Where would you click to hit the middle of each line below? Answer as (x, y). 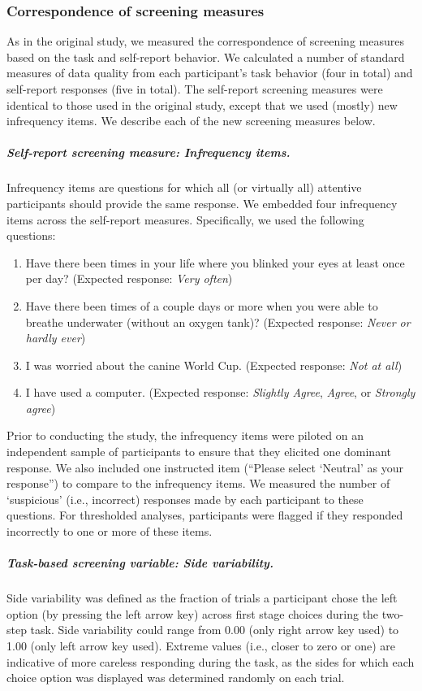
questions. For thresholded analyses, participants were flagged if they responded (205, 515)
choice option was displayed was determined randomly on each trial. (176, 678)
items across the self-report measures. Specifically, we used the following (185, 219)
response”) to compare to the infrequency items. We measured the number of (198, 483)
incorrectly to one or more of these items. (110, 531)
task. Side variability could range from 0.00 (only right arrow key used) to (215, 630)
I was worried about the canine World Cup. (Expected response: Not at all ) (214, 365)
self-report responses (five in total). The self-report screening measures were (195, 89)
